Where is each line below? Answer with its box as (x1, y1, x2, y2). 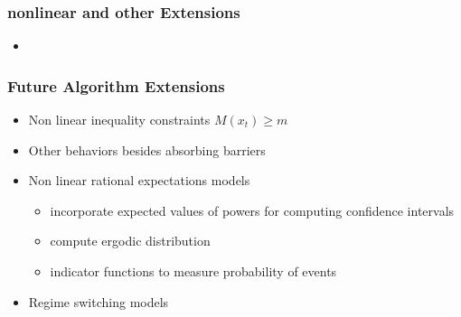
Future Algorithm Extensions (7, 74, 225, 97)
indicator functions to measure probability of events (50, 262, 337, 280)
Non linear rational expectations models (28, 171, 250, 190)
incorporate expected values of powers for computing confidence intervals (50, 200, 455, 219)
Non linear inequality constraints (28, 110, 211, 129)
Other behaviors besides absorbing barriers (28, 140, 266, 159)
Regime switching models (28, 292, 169, 311)
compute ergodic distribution (50, 231, 211, 250)
